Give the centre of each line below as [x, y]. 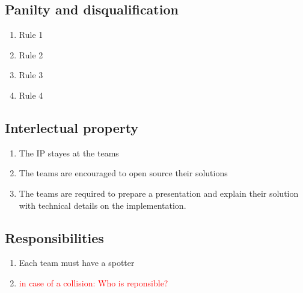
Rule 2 [31, 54]
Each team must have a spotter [77, 263]
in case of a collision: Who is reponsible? [93, 282]
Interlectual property [72, 127]
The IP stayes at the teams [69, 153]
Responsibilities [54, 237]
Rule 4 [31, 95]
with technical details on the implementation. [103, 205]
